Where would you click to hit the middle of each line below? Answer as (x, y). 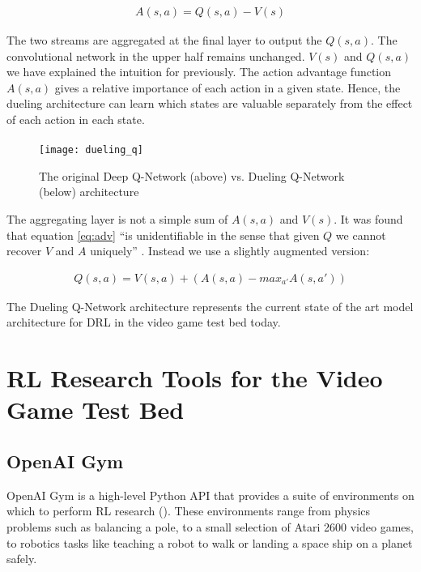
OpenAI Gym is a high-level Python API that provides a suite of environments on (210, 495)
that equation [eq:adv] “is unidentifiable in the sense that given (163, 235)
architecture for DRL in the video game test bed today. (144, 322)
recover (24, 251)
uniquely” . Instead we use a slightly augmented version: (230, 251)
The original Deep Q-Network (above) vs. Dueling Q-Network (192, 175)
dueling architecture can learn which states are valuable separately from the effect (210, 103)
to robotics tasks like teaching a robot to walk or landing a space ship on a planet (210, 542)
